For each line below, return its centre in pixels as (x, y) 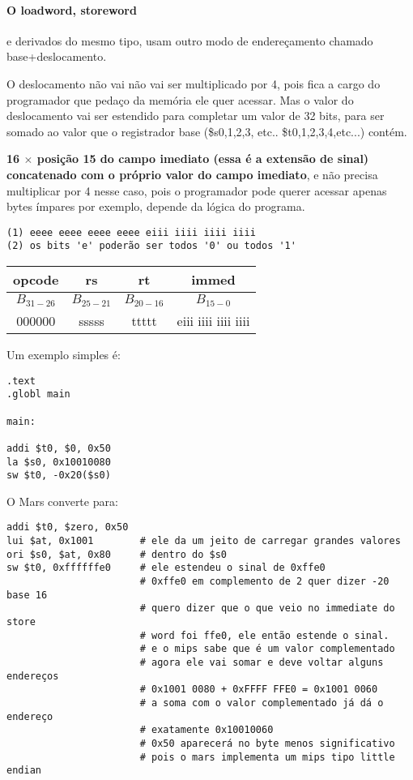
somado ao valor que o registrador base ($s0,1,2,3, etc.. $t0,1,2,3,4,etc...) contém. (207, 131)
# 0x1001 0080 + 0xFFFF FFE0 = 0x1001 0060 (259, 690)
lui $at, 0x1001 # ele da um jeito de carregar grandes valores (204, 541)
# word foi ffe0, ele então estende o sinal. (264, 635)
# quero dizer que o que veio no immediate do (267, 609)
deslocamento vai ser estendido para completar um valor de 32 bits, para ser (196, 116)
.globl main (38, 394)
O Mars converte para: (62, 501)
